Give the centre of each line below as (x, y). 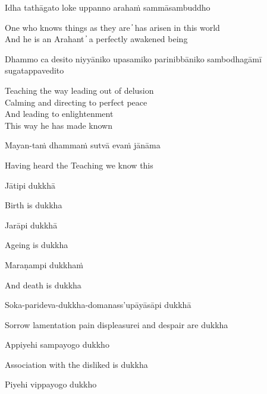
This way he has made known (59, 125)
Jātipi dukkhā (30, 185)
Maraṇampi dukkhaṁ (44, 264)
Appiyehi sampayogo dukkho (57, 344)
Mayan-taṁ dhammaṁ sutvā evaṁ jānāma (83, 145)
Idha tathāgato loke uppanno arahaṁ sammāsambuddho (108, 7)
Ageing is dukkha (37, 245)
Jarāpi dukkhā (31, 225)
